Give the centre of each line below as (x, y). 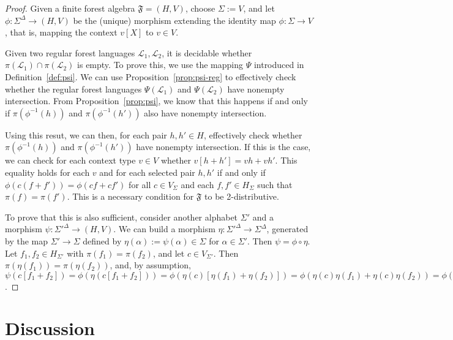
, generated (287, 229)
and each (197, 184)
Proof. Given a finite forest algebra (70, 8)
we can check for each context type (70, 160)
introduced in (279, 65)
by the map (26, 240)
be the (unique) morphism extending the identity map (174, 20)
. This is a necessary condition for (130, 196)
